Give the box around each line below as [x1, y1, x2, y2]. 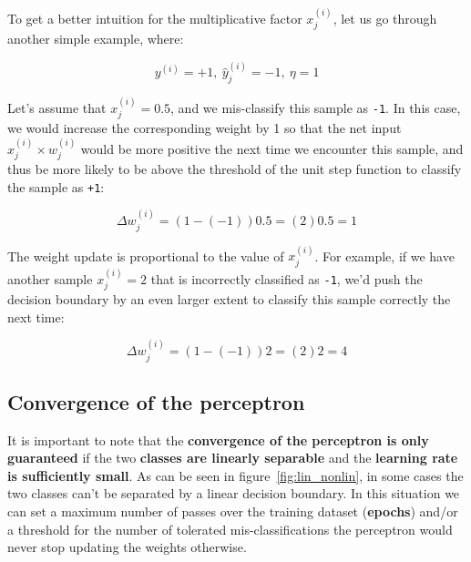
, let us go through [333, 8, 437, 27]
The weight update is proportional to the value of [7, 246, 284, 265]
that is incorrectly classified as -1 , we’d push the [150, 269, 423, 288]
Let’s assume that [7, 97, 107, 117]
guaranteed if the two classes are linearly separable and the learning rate [7, 448, 458, 467]
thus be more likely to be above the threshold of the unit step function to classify [7, 159, 462, 179]
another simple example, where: [7, 29, 184, 48]
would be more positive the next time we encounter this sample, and [80, 138, 464, 158]
